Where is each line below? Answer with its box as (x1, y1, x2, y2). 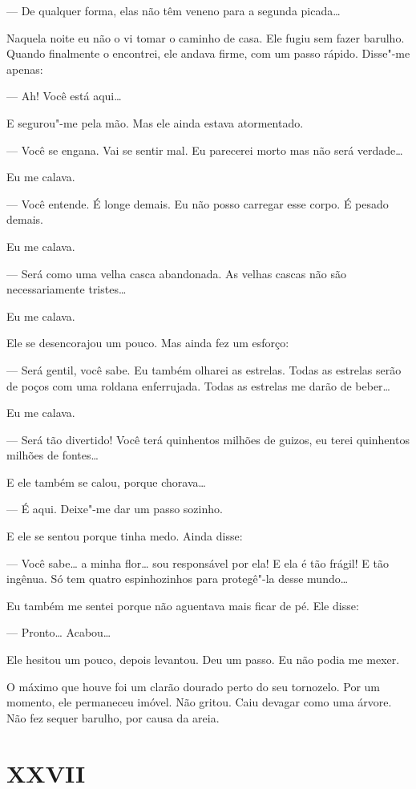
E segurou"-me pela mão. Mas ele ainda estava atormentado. (6, 114, 304, 131)
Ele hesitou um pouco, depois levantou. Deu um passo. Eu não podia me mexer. (6, 651, 400, 668)
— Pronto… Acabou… (6, 624, 111, 641)
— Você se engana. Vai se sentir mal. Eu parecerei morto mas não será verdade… (6, 141, 403, 158)
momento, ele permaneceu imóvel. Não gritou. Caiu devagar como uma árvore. (6, 694, 392, 710)
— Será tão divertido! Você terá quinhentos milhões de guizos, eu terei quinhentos (6, 431, 410, 447)
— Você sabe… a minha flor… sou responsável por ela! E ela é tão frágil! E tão (6, 554, 389, 571)
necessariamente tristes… (6, 281, 127, 297)
